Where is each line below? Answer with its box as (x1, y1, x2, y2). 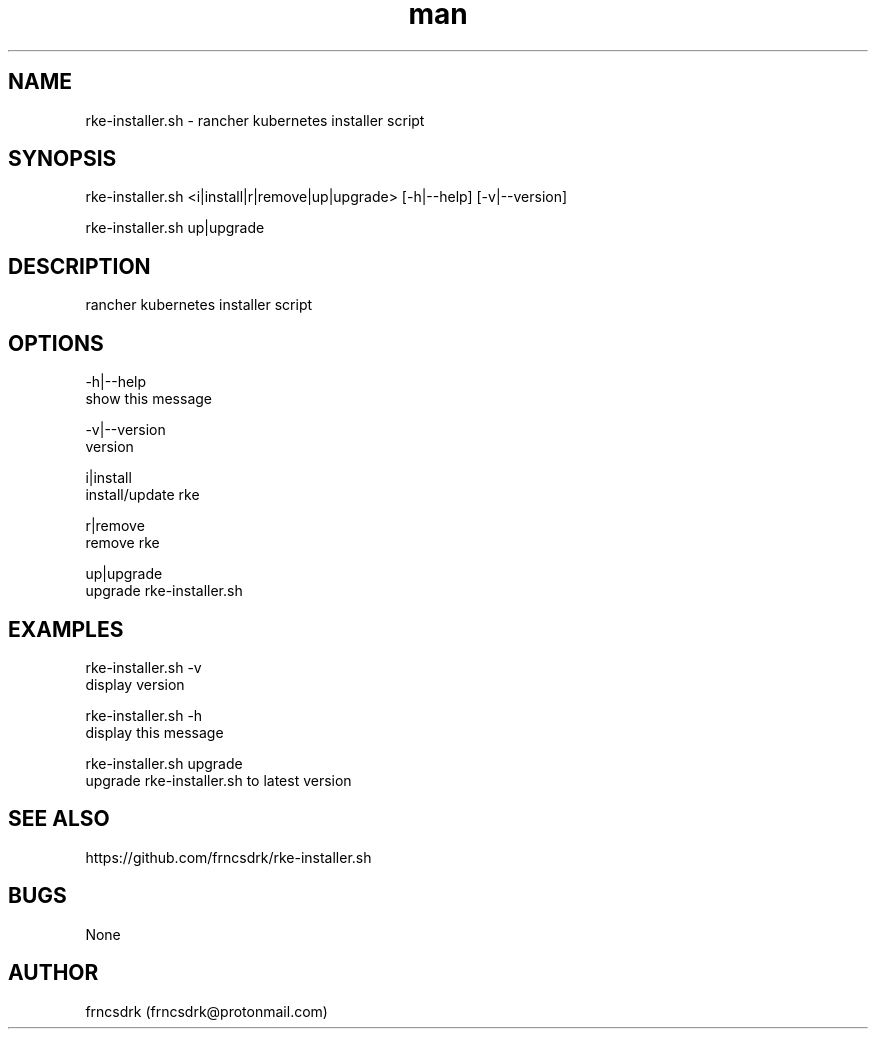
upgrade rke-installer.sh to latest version (85, 771, 352, 789)
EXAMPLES (8, 616, 124, 642)
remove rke (85, 534, 160, 552)
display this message (85, 723, 224, 741)
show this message (85, 390, 212, 408)
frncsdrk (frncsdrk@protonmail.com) (85, 1002, 328, 1020)
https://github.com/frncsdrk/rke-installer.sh (85, 848, 372, 866)
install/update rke (85, 486, 200, 504)
